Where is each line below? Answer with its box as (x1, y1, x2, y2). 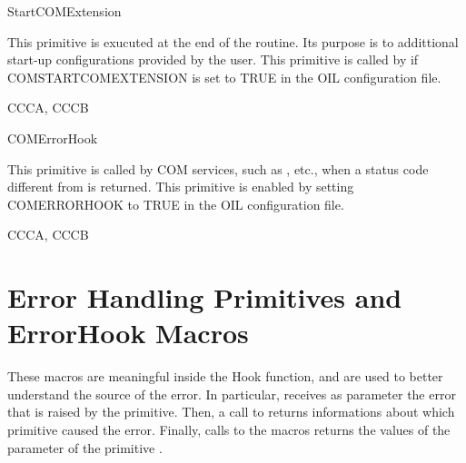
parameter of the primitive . (7, 438, 163, 457)
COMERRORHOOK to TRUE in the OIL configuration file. (7, 194, 344, 213)
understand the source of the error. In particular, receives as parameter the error (7, 384, 456, 403)
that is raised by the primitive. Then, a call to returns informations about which (7, 402, 455, 421)
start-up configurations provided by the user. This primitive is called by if (7, 50, 419, 69)
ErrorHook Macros (7, 314, 249, 351)
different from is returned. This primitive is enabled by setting (7, 177, 354, 196)
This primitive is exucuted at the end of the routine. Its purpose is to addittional (7, 32, 459, 51)
